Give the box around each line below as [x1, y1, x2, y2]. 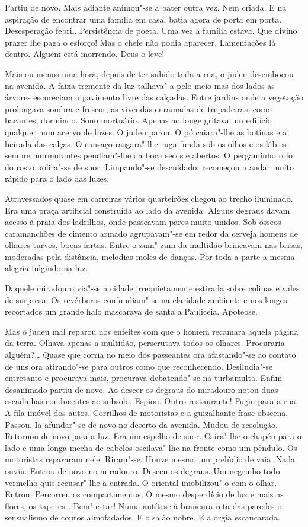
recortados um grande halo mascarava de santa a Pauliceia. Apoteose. [5, 305, 258, 318]
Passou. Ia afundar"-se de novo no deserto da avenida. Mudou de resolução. [5, 418, 278, 430]
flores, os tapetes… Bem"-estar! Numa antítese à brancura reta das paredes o [5, 499, 282, 512]
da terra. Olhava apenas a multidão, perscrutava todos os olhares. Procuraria [5, 336, 285, 349]
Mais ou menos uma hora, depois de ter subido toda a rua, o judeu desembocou [5, 67, 294, 80]
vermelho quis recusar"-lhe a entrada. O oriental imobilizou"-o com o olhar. [5, 476, 277, 488]
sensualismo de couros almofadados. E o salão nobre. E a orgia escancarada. [5, 511, 281, 523]
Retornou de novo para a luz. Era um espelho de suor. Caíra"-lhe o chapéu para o [5, 430, 301, 442]
